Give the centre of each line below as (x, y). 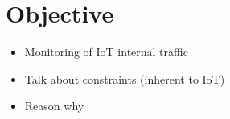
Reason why (54, 106)
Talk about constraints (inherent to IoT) (125, 78)
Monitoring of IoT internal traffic (106, 52)
